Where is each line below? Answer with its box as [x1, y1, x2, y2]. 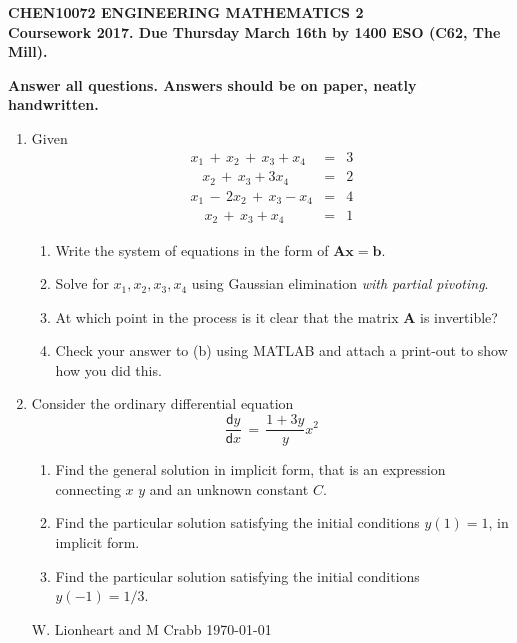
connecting [55, 478, 121, 499]
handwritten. [8, 94, 99, 115]
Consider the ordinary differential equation [31, 393, 294, 414]
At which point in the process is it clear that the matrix [55, 306, 399, 327]
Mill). [8, 41, 48, 62]
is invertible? [420, 306, 498, 327]
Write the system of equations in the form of [55, 239, 329, 260]
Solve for [55, 273, 109, 294]
